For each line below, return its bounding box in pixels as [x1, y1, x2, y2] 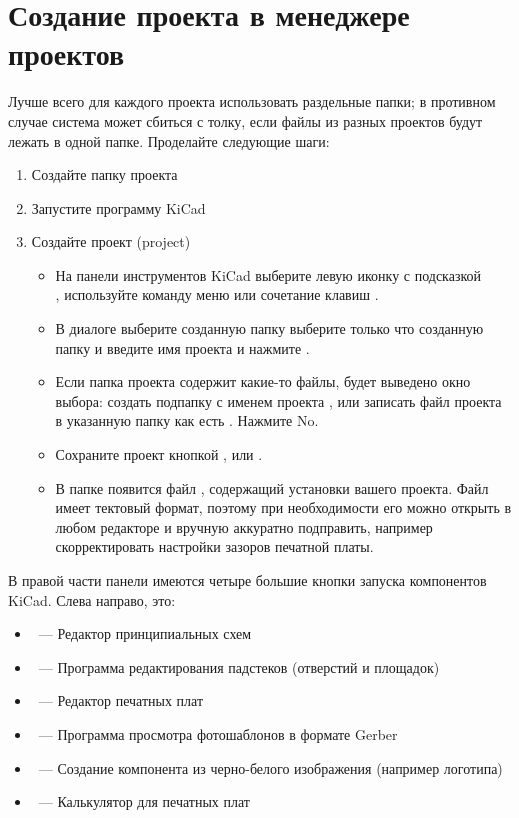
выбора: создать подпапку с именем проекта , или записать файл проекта [55, 390, 502, 411]
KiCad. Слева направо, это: [8, 589, 176, 610]
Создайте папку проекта [31, 164, 178, 185]
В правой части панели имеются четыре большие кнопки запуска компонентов [8, 570, 487, 590]
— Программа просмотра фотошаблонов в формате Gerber [38, 723, 398, 744]
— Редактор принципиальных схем [38, 623, 252, 644]
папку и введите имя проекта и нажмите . [55, 337, 310, 358]
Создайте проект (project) [31, 231, 191, 252]
